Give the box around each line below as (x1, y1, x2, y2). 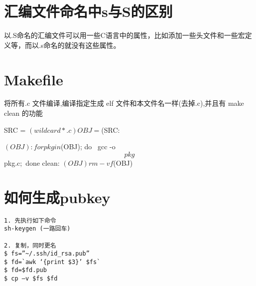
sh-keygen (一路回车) (4, 225, 71, 233)
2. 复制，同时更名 (4, 242, 56, 249)
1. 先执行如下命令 (4, 217, 56, 224)
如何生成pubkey (4, 187, 111, 207)
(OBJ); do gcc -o (61, 141, 116, 152)
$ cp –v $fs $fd (4, 275, 58, 283)
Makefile (4, 69, 63, 89)
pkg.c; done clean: (4, 157, 60, 168)
